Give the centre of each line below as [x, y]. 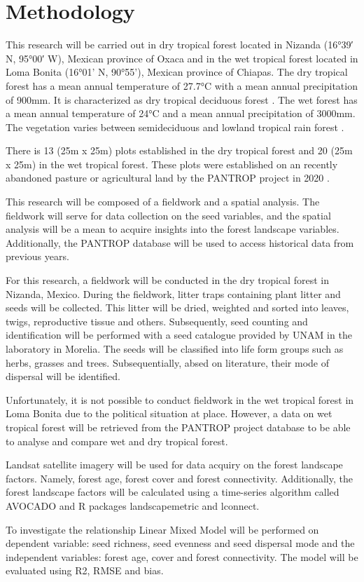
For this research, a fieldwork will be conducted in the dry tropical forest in [167, 280]
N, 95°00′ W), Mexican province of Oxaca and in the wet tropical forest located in [182, 58]
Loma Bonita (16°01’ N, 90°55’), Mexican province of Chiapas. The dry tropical [177, 72]
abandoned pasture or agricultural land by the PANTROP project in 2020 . [168, 178]
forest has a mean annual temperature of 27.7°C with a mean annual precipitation [182, 85]
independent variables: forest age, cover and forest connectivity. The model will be [182, 556]
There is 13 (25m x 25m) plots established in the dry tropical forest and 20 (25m [179, 150]
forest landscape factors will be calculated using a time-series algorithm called [173, 492]
